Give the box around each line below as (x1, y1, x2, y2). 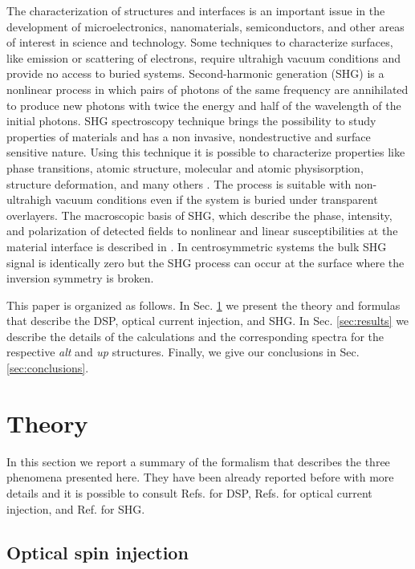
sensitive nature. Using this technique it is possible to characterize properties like (6, 144, 405, 161)
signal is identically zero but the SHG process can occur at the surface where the (6, 254, 405, 270)
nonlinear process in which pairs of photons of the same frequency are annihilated (6, 80, 409, 97)
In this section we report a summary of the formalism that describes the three (6, 453, 390, 469)
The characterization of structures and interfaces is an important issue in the (6, 2, 385, 18)
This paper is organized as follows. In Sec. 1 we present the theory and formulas (6, 296, 401, 313)
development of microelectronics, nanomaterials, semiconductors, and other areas (6, 18, 405, 35)
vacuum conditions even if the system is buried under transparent (55, 191, 378, 208)
